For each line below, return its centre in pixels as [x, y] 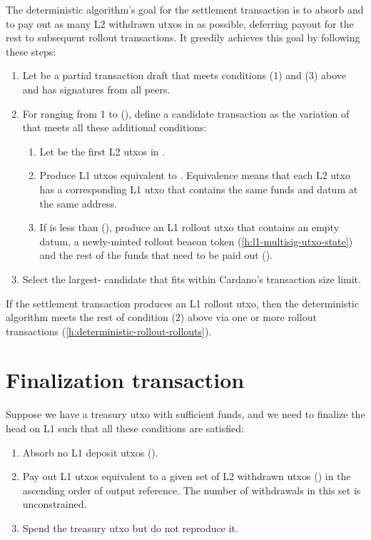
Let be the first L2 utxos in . [102, 151]
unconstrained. [55, 504]
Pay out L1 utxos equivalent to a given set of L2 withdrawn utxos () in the [187, 476]
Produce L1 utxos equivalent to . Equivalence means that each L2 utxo [195, 175]
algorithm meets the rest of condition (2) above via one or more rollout [161, 317]
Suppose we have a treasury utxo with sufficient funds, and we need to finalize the [185, 414]
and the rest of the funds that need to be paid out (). [156, 255]
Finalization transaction [125, 380]
